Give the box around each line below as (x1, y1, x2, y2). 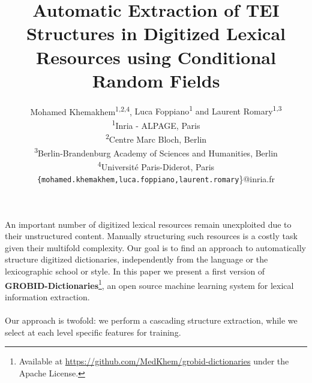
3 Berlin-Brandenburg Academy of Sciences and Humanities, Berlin (34, 145, 278, 159)
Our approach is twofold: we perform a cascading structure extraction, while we (5, 314, 298, 326)
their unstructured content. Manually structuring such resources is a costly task (5, 230, 298, 242)
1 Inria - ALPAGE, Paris (112, 117, 200, 131)
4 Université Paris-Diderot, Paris (97, 159, 215, 173)
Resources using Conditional (36, 44, 276, 69)
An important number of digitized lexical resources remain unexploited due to (5, 218, 292, 230)
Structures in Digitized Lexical (26, 21, 286, 46)
